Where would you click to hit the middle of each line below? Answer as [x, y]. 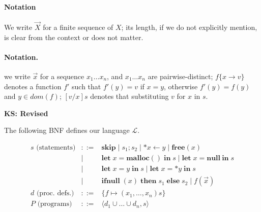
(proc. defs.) [55, 193]
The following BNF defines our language [67, 130]
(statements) [56, 147]
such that [86, 86]
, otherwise [181, 86]
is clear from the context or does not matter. [74, 37]
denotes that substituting [129, 96]
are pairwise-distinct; [180, 76]
